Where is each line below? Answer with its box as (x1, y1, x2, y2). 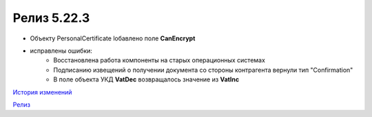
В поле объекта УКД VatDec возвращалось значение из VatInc (53, 75, 240, 83)
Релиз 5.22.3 (12, 10, 90, 25)
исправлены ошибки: (30, 47, 93, 55)
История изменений (12, 88, 72, 96)
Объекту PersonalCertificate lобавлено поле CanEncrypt (30, 34, 196, 42)
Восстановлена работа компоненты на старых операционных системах (53, 56, 265, 64)
